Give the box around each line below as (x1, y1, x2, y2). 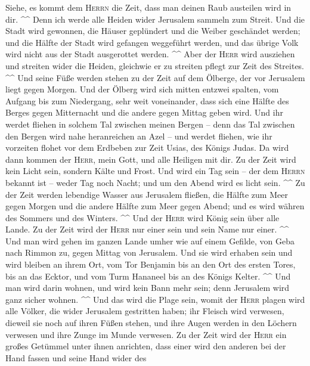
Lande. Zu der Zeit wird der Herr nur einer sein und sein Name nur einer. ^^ (5, 223, 289, 235)
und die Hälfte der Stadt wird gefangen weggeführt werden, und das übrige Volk (5, 36, 299, 48)
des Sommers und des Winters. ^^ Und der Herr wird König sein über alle (5, 211, 280, 224)
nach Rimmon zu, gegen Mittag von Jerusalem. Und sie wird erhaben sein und (5, 246, 293, 259)
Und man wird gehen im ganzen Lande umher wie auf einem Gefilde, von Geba (5, 234, 295, 247)
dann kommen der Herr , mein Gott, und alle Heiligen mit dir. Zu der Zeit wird (5, 153, 296, 165)
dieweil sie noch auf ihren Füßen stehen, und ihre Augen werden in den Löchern (5, 317, 297, 329)
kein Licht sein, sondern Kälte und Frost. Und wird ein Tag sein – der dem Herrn (5, 165, 305, 177)
